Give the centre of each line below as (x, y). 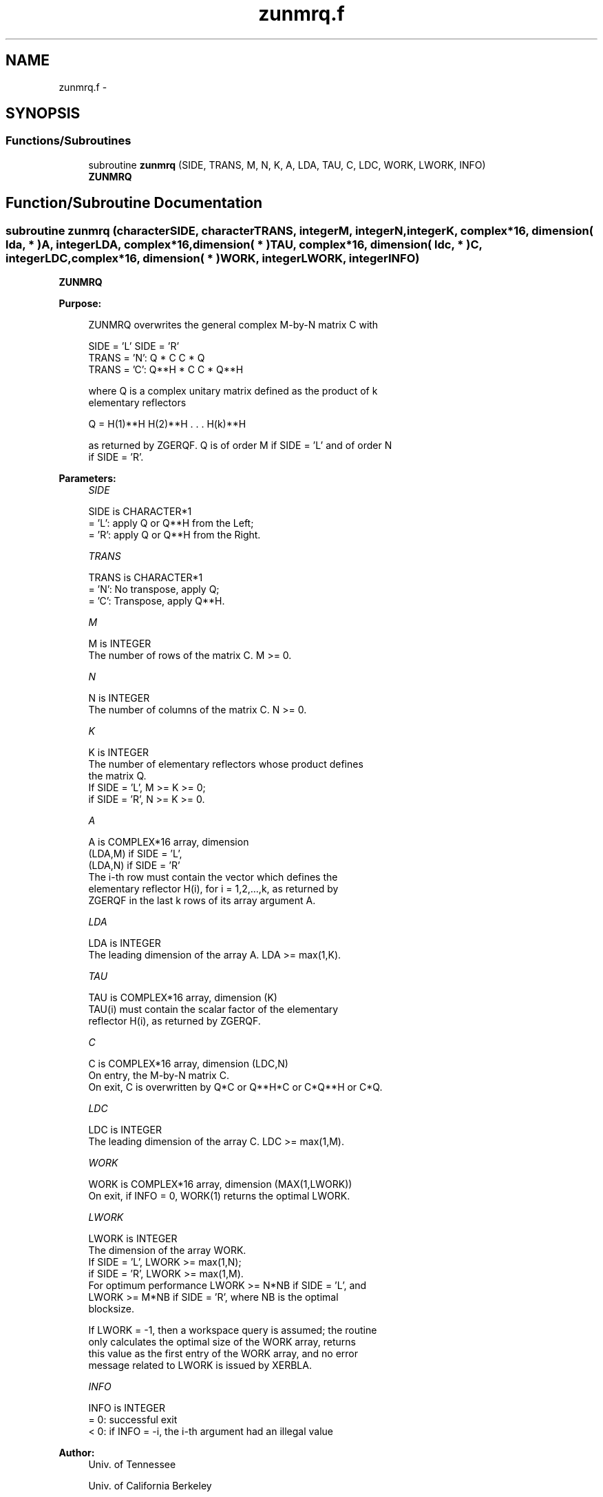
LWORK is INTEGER (133, 1239)
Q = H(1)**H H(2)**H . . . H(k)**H (167, 424)
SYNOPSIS (43, 114)
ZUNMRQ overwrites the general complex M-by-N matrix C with (233, 325)
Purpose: (80, 304)
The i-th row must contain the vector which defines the (213, 877)
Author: (77, 1453)
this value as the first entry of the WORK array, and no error (223, 1354)
